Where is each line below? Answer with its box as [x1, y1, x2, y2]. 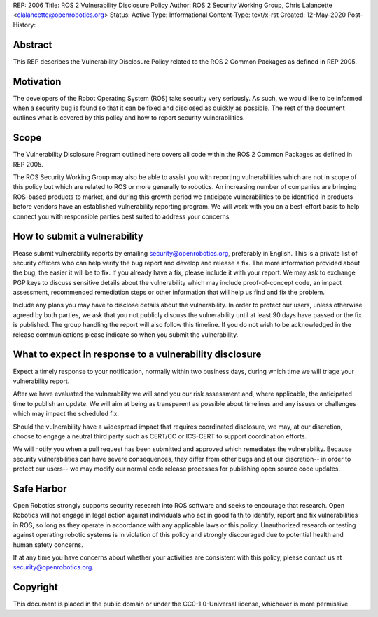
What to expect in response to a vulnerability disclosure [13, 349, 262, 361]
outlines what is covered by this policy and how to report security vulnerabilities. [13, 113, 245, 122]
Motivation [13, 76, 62, 88]
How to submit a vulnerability [13, 230, 143, 242]
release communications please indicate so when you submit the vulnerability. [13, 330, 239, 339]
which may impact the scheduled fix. [13, 410, 119, 418]
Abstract [13, 39, 52, 50]
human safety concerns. [13, 540, 83, 549]
